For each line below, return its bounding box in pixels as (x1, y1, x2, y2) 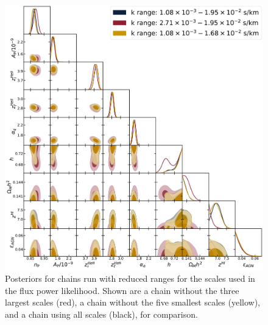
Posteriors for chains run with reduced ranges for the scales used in (5, 272, 255, 285)
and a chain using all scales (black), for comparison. (5, 307, 198, 320)
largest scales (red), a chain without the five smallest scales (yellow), (5, 296, 260, 309)
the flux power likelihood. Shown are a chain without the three (5, 284, 239, 296)
